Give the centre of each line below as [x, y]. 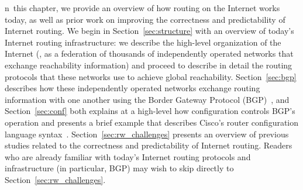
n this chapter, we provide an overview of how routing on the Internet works [142, 8]
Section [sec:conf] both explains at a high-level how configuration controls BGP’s [150, 111]
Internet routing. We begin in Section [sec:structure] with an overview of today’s [149, 31]
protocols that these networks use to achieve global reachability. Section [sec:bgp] [151, 76]
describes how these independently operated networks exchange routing [132, 88]
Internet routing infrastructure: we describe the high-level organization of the [143, 42]
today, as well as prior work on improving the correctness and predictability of [145, 19]
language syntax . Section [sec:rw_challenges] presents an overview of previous [147, 134]
